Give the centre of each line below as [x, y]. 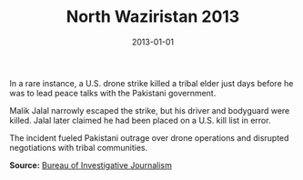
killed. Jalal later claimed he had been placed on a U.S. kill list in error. [140, 120]
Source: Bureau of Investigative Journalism [91, 165]
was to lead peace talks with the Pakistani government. [113, 93]
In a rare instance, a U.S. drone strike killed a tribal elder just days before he [151, 83]
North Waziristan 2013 [153, 17]
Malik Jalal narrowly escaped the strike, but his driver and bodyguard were [150, 110]
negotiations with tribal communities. [79, 147]
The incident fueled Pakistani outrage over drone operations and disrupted [149, 137]
